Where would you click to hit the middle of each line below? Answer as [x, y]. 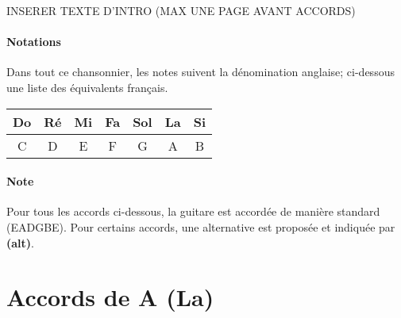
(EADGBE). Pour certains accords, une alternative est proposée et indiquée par [201, 226]
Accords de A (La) [110, 297]
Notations [34, 42]
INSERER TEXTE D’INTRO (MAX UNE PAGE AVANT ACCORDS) [181, 10]
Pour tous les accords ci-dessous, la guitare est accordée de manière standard [193, 211]
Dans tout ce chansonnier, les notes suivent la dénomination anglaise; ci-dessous [200, 72]
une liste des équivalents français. [87, 87]
